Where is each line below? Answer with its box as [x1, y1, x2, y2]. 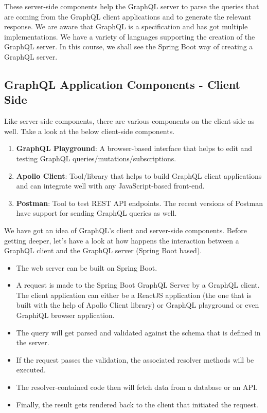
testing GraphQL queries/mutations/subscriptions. [16, 153, 176, 163]
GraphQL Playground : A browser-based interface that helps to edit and [16, 143, 253, 154]
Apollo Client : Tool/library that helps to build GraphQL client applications [16, 170, 262, 181]
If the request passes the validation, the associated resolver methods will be [16, 354, 254, 365]
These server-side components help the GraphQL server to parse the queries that [4, 1, 259, 11]
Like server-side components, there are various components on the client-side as [4, 116, 255, 126]
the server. [16, 337, 49, 348]
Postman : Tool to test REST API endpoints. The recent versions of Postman [16, 197, 263, 208]
